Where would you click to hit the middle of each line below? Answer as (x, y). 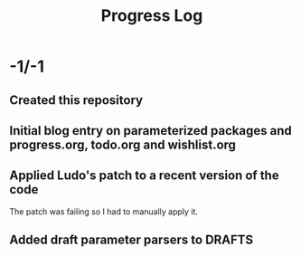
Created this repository (76, 100)
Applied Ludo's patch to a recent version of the (144, 176)
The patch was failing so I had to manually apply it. (104, 211)
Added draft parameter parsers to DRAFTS (132, 240)
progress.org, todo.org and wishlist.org (123, 144)
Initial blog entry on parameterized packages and (150, 131)
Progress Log (152, 16)
